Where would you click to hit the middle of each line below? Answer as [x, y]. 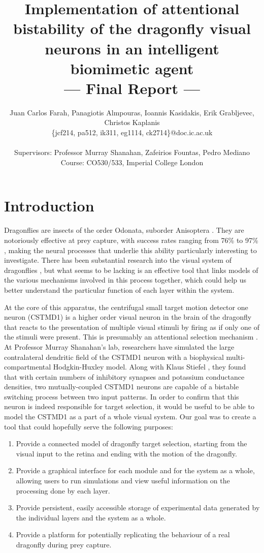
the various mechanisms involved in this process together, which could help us [125, 280]
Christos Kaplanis [132, 122]
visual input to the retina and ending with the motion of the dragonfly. [126, 453]
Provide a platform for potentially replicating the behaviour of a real [123, 534]
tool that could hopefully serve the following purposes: [89, 426]
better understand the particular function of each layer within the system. [119, 289]
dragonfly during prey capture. [64, 544]
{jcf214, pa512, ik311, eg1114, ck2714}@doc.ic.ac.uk [132, 132]
